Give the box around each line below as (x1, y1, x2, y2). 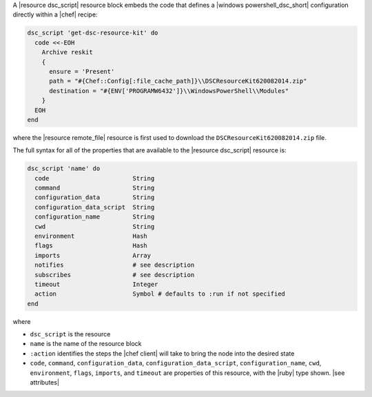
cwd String (34, 223, 155, 230)
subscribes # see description (34, 271, 195, 278)
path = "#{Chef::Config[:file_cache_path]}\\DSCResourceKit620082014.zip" (49, 77, 307, 85)
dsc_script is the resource (30, 330, 111, 338)
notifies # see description (34, 261, 195, 269)
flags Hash (34, 242, 147, 250)
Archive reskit (41, 48, 93, 57)
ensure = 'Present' (49, 68, 115, 75)
